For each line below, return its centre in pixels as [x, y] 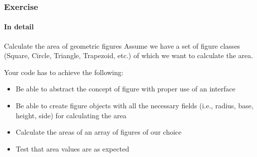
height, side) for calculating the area [71, 115]
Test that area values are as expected [72, 148]
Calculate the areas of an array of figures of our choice [99, 132]
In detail [19, 27]
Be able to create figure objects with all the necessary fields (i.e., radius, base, [134, 106]
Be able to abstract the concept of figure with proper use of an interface [126, 89]
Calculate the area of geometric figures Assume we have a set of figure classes [122, 45]
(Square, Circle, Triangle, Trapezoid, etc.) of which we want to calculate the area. [128, 55]
